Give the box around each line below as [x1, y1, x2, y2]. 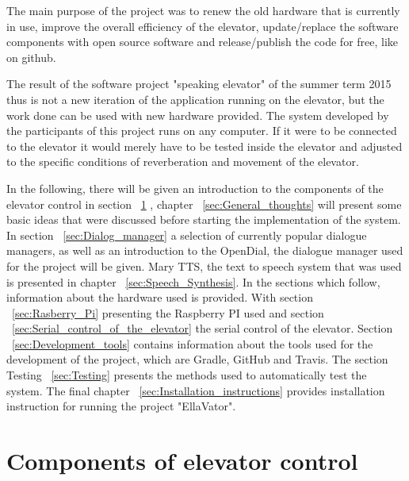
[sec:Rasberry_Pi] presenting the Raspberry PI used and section [12, 304, 324, 321]
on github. [6, 48, 56, 65]
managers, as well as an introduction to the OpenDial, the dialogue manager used [6, 242, 403, 259]
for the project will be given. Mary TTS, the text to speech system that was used [6, 257, 402, 274]
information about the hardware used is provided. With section [6, 289, 313, 306]
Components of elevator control [6, 444, 358, 477]
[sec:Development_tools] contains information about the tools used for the [12, 335, 373, 352]
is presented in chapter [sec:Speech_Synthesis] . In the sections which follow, [6, 273, 380, 290]
